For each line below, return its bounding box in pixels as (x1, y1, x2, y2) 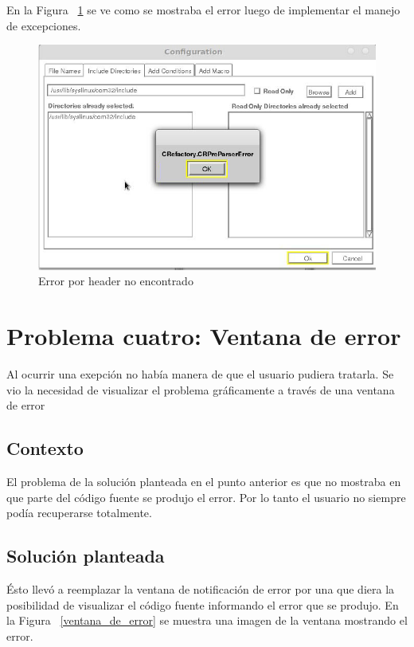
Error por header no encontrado (38, 273, 193, 289)
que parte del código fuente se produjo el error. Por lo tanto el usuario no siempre (6, 488, 406, 505)
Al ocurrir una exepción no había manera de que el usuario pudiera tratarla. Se (6, 366, 394, 382)
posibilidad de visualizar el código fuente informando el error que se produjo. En (6, 596, 399, 613)
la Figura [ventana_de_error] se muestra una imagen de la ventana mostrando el (6, 612, 408, 629)
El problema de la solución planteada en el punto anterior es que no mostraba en (6, 473, 401, 490)
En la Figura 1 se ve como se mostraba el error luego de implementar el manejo (6, 2, 400, 18)
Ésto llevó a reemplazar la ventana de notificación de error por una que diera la (6, 581, 395, 598)
